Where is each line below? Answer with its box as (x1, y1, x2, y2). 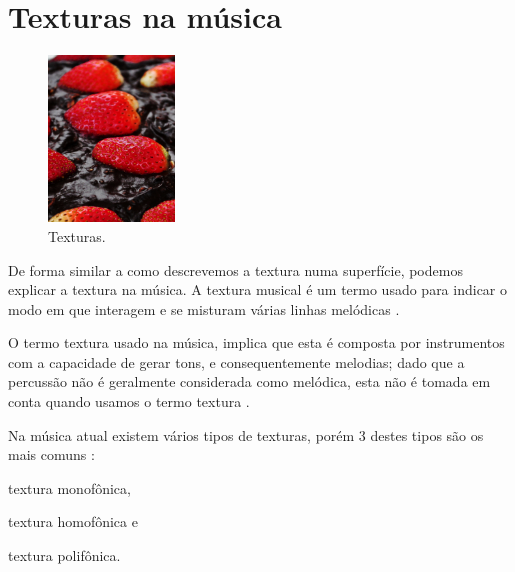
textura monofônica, (8, 477, 131, 498)
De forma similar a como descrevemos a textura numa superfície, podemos (8, 259, 463, 280)
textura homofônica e (8, 511, 138, 532)
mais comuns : (8, 444, 95, 465)
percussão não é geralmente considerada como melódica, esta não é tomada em (8, 371, 491, 392)
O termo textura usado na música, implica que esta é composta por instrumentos (8, 332, 505, 353)
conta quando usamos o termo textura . (8, 391, 250, 412)
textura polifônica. (8, 545, 121, 566)
